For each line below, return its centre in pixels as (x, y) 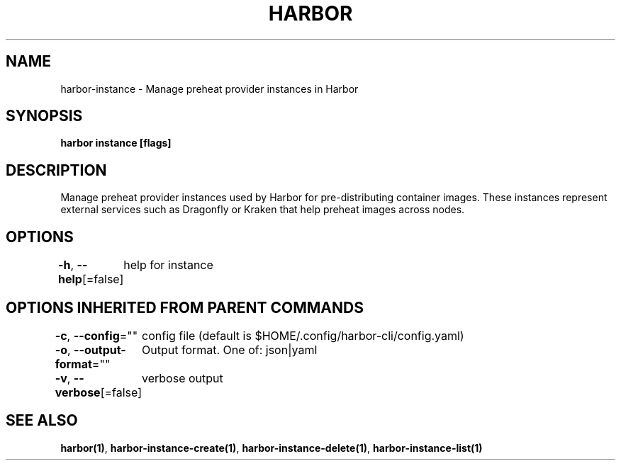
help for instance (168, 265)
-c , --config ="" (96, 335)
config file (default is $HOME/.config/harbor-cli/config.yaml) (303, 335)
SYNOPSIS (44, 116)
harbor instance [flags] (116, 143)
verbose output (183, 378)
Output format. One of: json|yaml (230, 349)
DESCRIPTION (56, 170)
